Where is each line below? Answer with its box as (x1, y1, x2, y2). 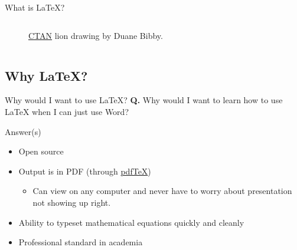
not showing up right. (32, 196, 111, 208)
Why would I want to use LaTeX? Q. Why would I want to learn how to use (5, 94, 283, 106)
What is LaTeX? (5, 1, 65, 13)
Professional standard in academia (18, 236, 143, 248)
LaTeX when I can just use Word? (5, 105, 129, 117)
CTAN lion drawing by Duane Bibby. (28, 29, 163, 41)
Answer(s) (5, 125, 41, 137)
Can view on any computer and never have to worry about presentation (32, 185, 292, 197)
